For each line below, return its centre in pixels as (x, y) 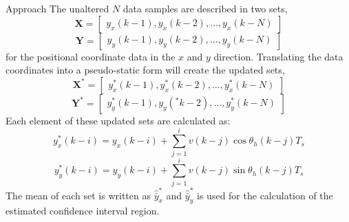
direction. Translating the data (278, 56)
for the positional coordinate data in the (91, 56)
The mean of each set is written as (78, 195)
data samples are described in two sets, (205, 8)
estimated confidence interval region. (83, 211)
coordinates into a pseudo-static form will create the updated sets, (145, 70)
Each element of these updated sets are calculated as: (118, 120)
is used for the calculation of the (265, 195)
